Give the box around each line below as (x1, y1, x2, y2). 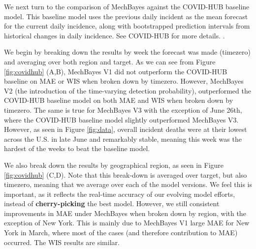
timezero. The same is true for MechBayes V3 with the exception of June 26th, (4, 104, 242, 115)
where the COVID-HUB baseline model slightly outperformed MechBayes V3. (4, 114, 239, 124)
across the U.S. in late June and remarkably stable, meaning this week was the (4, 133, 242, 144)
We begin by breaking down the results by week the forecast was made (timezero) (4, 47, 251, 57)
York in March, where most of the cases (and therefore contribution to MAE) (4, 227, 238, 238)
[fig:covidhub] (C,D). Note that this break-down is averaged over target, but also (4, 169, 247, 180)
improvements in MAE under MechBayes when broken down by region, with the (4, 208, 246, 218)
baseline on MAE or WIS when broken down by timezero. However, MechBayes (4, 76, 244, 86)
